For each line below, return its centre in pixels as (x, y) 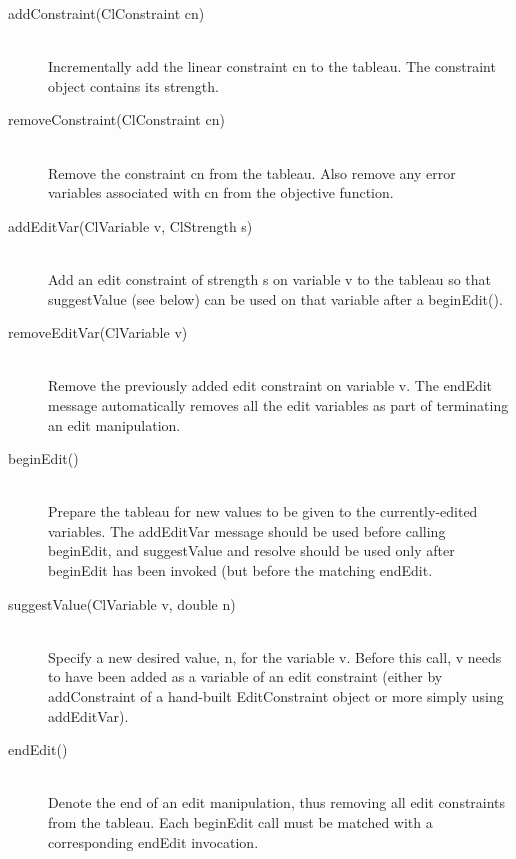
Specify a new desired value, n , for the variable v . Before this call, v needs (275, 656)
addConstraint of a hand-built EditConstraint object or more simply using (276, 696)
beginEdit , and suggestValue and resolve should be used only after (251, 550)
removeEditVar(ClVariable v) (98, 332)
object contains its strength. (133, 85)
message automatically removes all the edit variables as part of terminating (278, 404)
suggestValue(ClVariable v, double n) (122, 603)
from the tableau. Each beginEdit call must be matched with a (240, 822)
